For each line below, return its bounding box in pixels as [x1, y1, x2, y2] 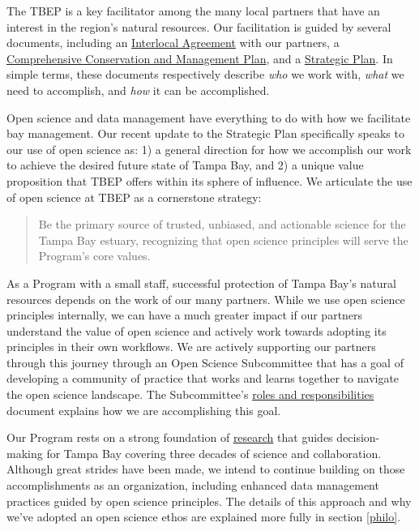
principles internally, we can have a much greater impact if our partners [6, 306, 363, 323]
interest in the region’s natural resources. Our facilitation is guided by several [6, 18, 391, 35]
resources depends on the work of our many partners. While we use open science [6, 290, 405, 307]
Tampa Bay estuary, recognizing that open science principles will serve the [38, 231, 408, 248]
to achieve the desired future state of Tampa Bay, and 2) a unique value [6, 156, 364, 173]
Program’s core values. [38, 247, 151, 264]
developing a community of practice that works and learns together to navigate [6, 370, 400, 387]
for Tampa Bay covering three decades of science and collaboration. [46, 444, 382, 461]
